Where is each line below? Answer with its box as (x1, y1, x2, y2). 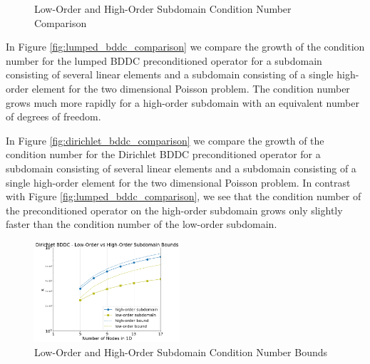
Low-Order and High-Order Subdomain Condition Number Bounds (34, 344, 328, 359)
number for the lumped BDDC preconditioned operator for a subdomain (6, 53, 322, 68)
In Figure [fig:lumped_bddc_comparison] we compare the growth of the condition (6, 39, 365, 54)
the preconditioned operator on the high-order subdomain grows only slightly (6, 202, 343, 217)
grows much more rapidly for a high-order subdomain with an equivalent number (6, 95, 359, 110)
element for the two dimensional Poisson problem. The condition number (31, 80, 350, 95)
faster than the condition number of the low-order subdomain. (6, 217, 277, 232)
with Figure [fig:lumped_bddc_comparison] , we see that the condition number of (6, 189, 361, 204)
